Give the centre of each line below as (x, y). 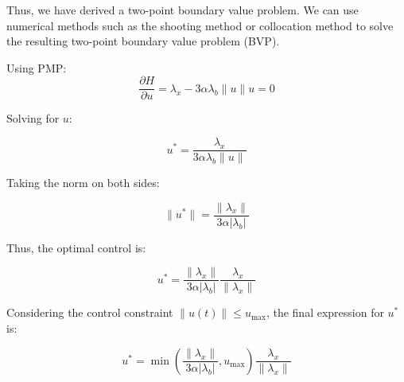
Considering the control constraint (90, 312)
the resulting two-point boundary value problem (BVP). (143, 41)
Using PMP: (37, 67)
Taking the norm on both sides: (83, 183)
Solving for (33, 118)
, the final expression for (325, 312)
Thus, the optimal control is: (76, 247)
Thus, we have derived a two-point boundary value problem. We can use (183, 10)
